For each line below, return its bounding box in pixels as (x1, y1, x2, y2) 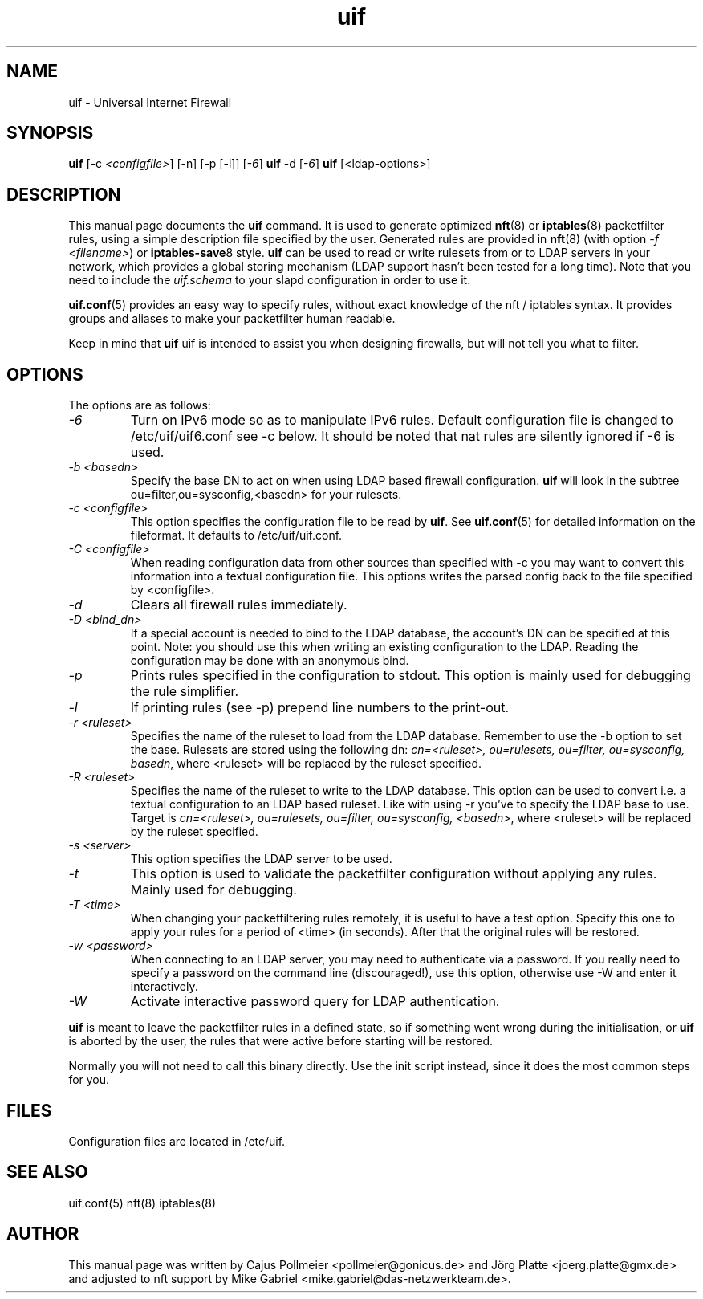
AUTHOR (6, 1224, 79, 1244)
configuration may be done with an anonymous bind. (130, 654, 409, 668)
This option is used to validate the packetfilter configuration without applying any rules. (130, 865, 657, 882)
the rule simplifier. (130, 683, 239, 700)
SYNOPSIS (6, 123, 94, 144)
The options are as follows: (68, 398, 211, 413)
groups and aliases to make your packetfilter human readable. (68, 312, 396, 326)
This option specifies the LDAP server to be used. (130, 852, 392, 866)
